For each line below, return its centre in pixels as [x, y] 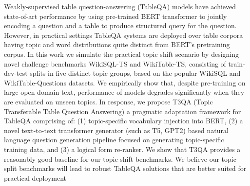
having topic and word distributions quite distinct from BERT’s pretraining [117, 44]
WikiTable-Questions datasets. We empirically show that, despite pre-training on [125, 82]
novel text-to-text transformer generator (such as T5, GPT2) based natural [116, 130]
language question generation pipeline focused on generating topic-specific [114, 140]
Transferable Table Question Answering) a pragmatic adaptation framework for [123, 111]
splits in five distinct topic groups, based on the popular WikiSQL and [135, 73]
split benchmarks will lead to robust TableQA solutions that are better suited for [125, 168]
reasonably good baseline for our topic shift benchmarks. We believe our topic [120, 159]
